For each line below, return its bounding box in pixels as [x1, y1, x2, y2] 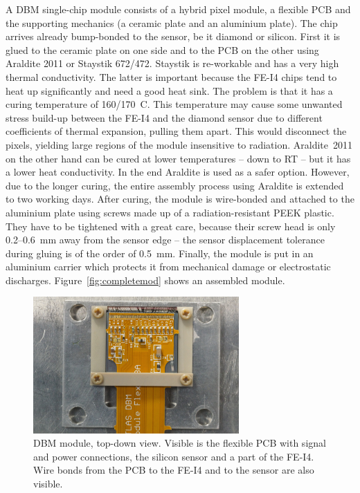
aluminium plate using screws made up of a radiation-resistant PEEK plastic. [6, 205, 334, 219]
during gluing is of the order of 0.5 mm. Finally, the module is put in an [6, 245, 314, 260]
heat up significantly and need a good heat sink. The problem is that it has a [6, 83, 333, 97]
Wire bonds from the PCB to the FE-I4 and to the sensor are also [33, 463, 314, 477]
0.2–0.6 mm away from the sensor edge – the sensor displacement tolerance [6, 232, 325, 247]
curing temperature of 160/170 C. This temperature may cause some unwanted [6, 97, 343, 111]
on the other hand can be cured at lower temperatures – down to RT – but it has [6, 151, 351, 165]
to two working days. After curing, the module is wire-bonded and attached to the [6, 192, 354, 206]
